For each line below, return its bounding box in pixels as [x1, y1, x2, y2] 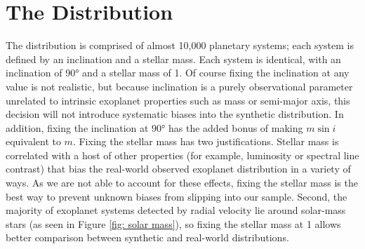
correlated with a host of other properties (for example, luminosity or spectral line [6, 147, 359, 162]
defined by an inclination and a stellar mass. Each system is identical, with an [6, 51, 341, 66]
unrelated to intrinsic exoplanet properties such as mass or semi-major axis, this [6, 93, 350, 107]
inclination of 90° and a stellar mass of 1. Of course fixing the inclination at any [6, 65, 350, 80]
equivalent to [6, 134, 61, 149]
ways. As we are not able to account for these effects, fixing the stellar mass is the [6, 175, 358, 190]
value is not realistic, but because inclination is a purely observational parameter [6, 79, 353, 93]
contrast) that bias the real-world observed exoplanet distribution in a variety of [6, 161, 351, 176]
